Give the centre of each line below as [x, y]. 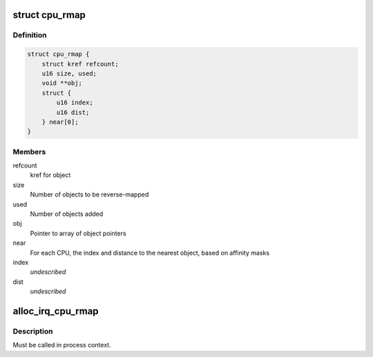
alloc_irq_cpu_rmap [56, 311]
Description [33, 331]
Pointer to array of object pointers [78, 233]
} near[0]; [60, 122]
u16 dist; [73, 112]
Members [29, 152]
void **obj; [62, 83]
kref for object [50, 175]
